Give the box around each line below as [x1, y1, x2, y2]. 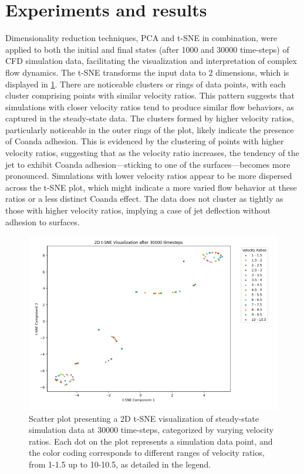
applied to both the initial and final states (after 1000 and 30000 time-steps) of [5, 43, 289, 55]
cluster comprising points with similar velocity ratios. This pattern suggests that [5, 89, 295, 101]
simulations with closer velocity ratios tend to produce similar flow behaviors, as [5, 100, 294, 113]
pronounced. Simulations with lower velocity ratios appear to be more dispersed [5, 170, 292, 182]
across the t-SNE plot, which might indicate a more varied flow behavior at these [5, 181, 297, 193]
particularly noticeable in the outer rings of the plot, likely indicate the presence [5, 123, 294, 136]
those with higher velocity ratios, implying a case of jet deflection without [5, 204, 271, 216]
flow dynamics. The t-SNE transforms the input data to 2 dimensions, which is [5, 66, 289, 78]
